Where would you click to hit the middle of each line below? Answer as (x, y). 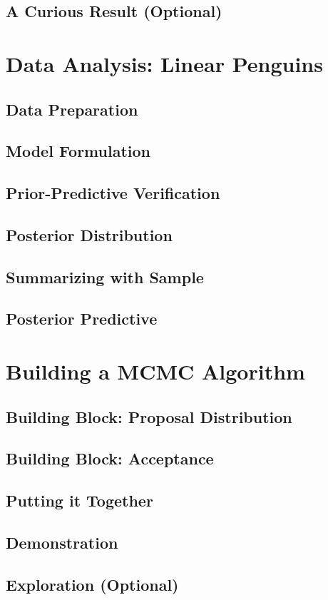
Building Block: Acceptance (110, 458)
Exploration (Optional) (92, 584)
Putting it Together (80, 500)
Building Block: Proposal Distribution (149, 416)
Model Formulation (78, 151)
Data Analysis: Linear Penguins (164, 63)
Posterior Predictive (82, 319)
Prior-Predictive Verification (113, 193)
